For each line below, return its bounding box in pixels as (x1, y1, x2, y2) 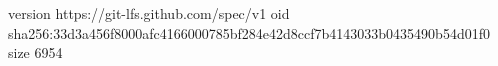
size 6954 (8, 42, 63, 63)
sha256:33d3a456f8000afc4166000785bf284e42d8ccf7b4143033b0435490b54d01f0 (8, 22, 490, 43)
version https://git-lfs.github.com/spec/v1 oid (8, 3, 290, 23)
